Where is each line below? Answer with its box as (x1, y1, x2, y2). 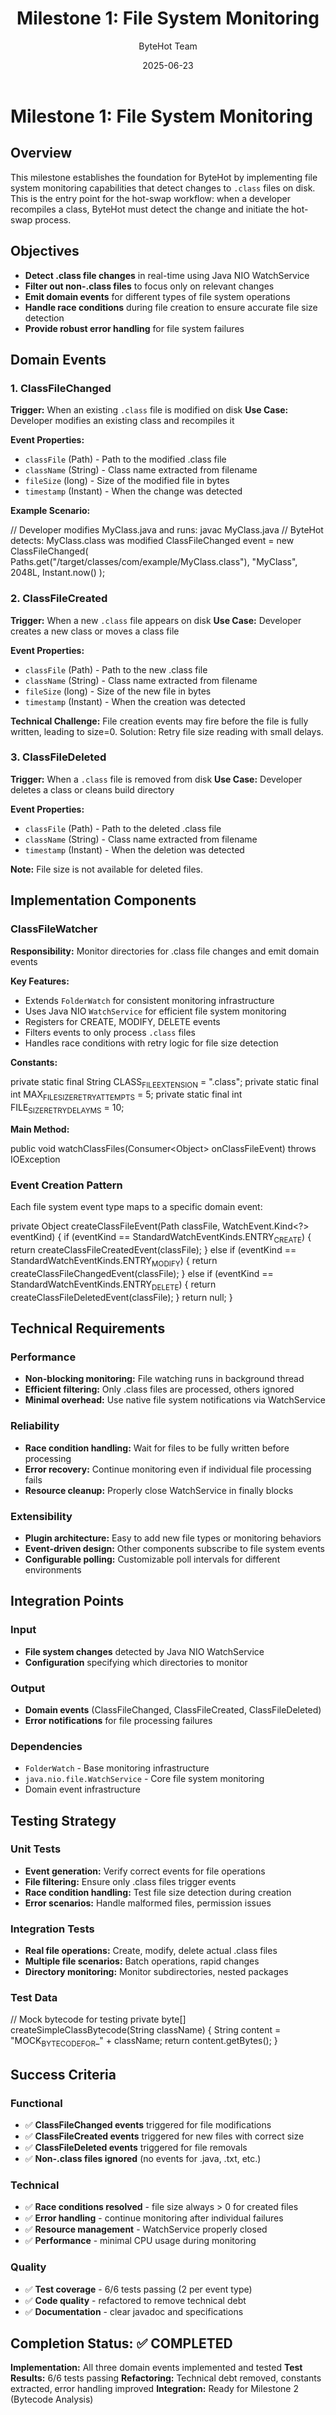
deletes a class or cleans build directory (10, 783, 175, 796)
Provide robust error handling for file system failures (24, 322, 245, 334)
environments (24, 1563, 82, 1576)
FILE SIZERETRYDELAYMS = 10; (10, 1102, 125, 1116)
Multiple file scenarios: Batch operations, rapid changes (24, 1955, 260, 1967)
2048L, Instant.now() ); (10, 567, 106, 579)
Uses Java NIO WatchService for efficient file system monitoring (24, 1005, 287, 1017)
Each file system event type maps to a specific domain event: (10, 1201, 263, 1213)
